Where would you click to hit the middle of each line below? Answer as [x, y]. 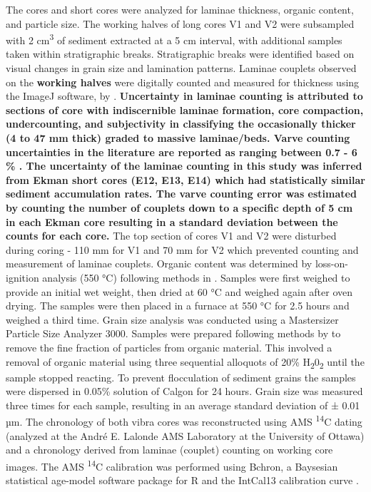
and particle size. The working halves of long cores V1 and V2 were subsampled [180, 23]
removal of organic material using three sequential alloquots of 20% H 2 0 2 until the [185, 362]
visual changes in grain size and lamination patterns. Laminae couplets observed [181, 68]
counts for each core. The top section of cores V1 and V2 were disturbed [171, 236]
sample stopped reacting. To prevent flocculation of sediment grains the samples [181, 377]
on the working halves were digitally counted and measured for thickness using [183, 82]
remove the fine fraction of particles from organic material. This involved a [169, 347]
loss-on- [331, 263]
